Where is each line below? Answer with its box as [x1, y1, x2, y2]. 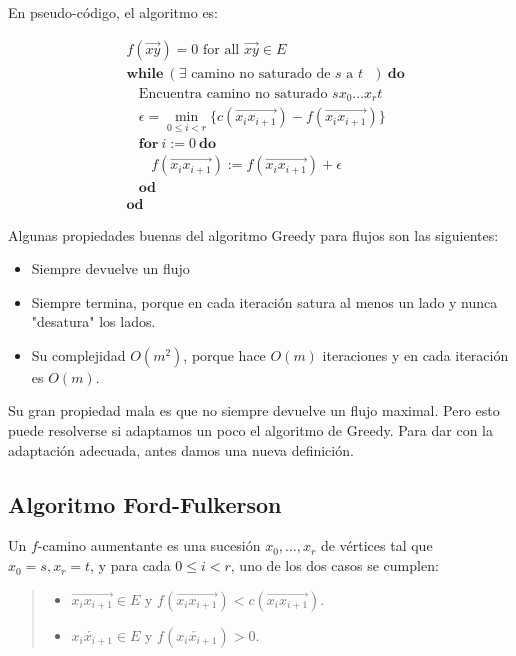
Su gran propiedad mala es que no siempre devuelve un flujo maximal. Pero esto [8, 400, 500, 421]
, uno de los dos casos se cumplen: [230, 555, 439, 576]
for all [203, 42, 240, 57]
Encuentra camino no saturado [138, 86, 328, 101]
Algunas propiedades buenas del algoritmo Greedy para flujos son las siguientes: [8, 224, 499, 245]
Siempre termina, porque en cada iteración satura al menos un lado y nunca [31, 291, 498, 312]
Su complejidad [31, 344, 126, 365]
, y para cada [90, 555, 171, 576]
